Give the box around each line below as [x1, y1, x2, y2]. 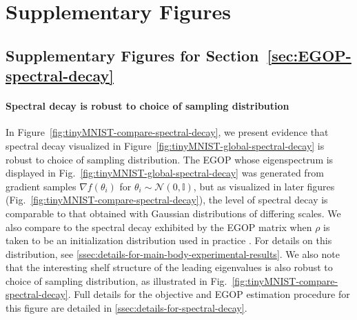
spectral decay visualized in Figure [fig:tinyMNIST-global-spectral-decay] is [6, 138, 325, 152]
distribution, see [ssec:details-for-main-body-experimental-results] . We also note [6, 246, 340, 261]
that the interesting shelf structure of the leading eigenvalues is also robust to [6, 260, 333, 274]
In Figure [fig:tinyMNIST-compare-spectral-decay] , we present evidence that [6, 125, 329, 139]
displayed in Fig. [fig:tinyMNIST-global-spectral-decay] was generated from [6, 166, 324, 180]
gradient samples [6, 179, 76, 193]
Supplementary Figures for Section [6, 44, 259, 66]
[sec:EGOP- [267, 44, 351, 66]
